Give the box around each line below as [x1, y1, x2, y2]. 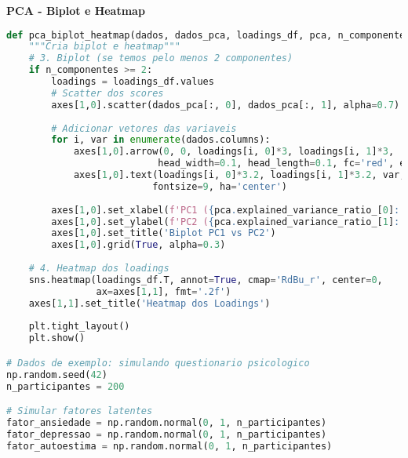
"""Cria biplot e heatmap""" [28, 41, 180, 53]
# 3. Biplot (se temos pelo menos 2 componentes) [28, 53, 293, 64]
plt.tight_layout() [28, 321, 130, 333]
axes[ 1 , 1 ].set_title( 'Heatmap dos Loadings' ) [28, 297, 271, 309]
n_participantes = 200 [6, 380, 125, 392]
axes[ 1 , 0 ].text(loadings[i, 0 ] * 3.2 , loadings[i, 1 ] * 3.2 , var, [73, 169, 406, 181]
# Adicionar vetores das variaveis [51, 122, 237, 134]
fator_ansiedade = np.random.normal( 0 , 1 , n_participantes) [6, 417, 327, 429]
